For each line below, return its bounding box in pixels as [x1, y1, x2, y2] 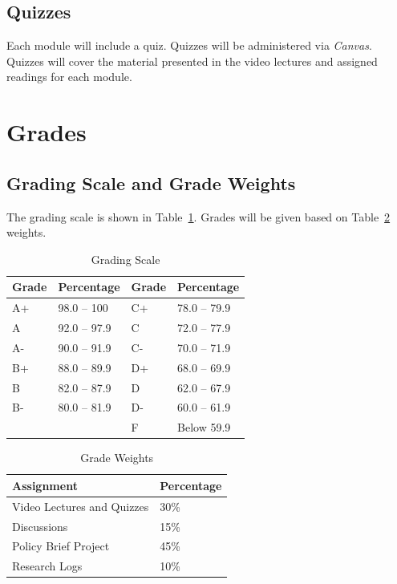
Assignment [12, 477, 78, 493]
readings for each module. [6, 68, 132, 85]
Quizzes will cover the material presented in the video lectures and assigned [6, 52, 378, 69]
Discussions [12, 517, 68, 534]
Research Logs [12, 558, 83, 574]
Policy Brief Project [12, 537, 110, 554]
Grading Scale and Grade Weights [6, 170, 296, 195]
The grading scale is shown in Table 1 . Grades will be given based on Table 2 [6, 208, 391, 225]
